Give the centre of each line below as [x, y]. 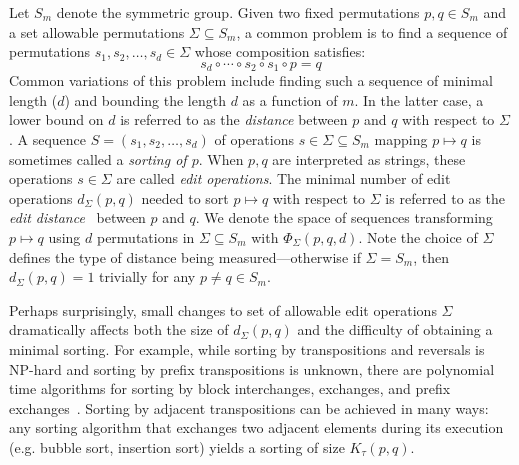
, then [431, 256]
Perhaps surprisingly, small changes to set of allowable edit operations [223, 309]
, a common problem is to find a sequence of [372, 31]
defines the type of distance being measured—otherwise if [185, 256]
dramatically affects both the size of [119, 329]
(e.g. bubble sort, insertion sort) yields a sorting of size [177, 446]
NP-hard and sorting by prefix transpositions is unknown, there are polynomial [252, 368]
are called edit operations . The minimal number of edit [283, 178]
